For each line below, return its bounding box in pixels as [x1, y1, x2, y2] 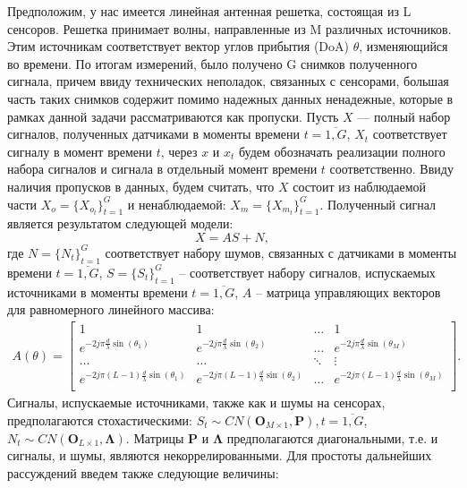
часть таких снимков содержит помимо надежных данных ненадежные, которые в [7, 89, 454, 107]
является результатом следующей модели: [7, 214, 233, 233]
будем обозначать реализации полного [238, 141, 446, 160]
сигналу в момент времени [7, 141, 153, 160]
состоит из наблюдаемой [293, 176, 426, 195]
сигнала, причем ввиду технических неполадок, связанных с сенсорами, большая [7, 72, 449, 90]
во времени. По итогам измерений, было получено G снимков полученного [7, 54, 418, 73]
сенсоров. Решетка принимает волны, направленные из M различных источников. [7, 19, 452, 38]
